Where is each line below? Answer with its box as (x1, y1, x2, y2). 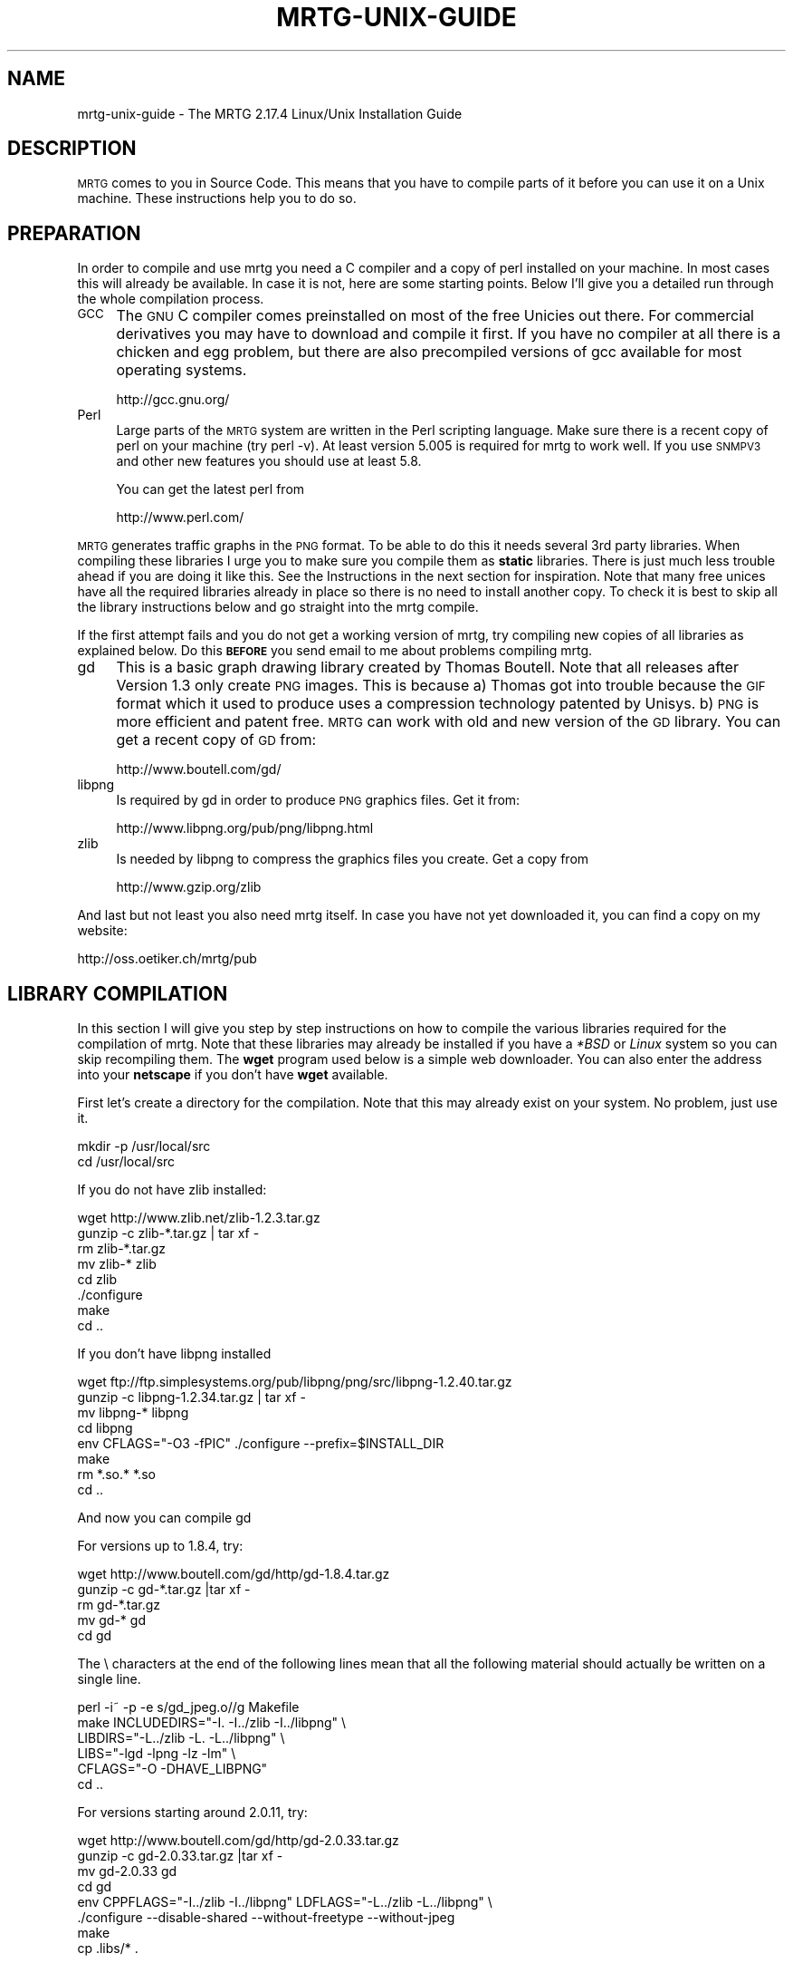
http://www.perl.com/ (116, 509, 244, 526)
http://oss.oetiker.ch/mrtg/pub (77, 951, 257, 967)
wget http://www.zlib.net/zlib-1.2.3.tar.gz (77, 1210, 320, 1226)
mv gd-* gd (77, 1612, 146, 1629)
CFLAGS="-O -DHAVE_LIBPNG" (77, 1761, 268, 1777)
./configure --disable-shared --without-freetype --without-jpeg (77, 1910, 455, 1926)
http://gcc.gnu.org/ (116, 392, 230, 408)
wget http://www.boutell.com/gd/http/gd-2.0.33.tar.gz (77, 1832, 399, 1849)
